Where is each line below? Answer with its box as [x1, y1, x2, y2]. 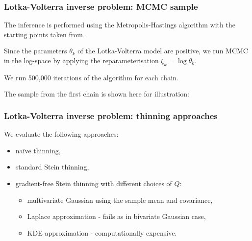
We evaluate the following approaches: [4, 129, 119, 139]
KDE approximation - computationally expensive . [27, 227, 177, 238]
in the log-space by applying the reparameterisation [4, 55, 159, 65]
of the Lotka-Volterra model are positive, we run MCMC [77, 46, 248, 56]
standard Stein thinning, [15, 162, 89, 172]
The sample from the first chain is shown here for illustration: [4, 89, 189, 99]
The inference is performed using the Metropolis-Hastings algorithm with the [4, 20, 235, 30]
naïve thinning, [15, 145, 61, 155]
